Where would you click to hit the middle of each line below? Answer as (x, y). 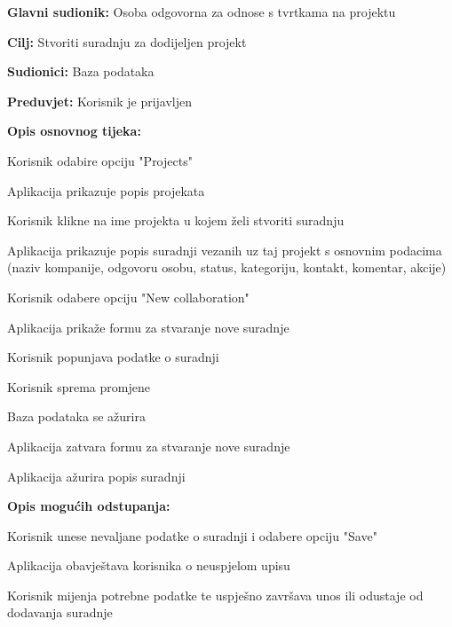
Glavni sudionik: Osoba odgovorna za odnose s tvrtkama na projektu (202, 12)
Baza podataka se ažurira (76, 416)
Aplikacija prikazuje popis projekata (106, 190)
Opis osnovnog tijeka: (74, 131)
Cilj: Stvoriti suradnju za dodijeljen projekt (127, 41)
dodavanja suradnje (60, 612)
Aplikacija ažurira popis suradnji (96, 476)
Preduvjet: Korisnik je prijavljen (100, 101)
